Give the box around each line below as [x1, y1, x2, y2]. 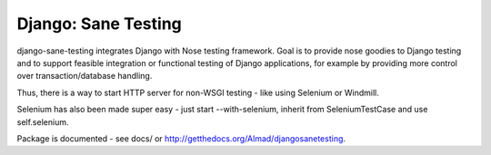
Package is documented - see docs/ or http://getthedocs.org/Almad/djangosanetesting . [16, 132, 346, 144]
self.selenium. [16, 116, 69, 127]
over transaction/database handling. [16, 71, 153, 82]
